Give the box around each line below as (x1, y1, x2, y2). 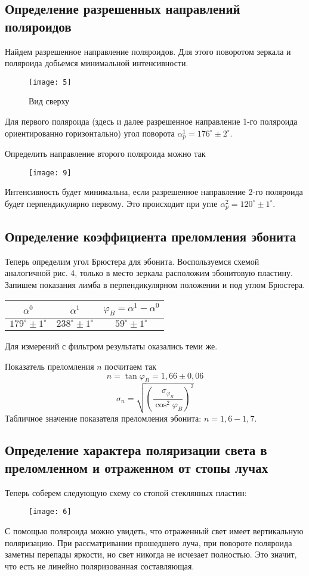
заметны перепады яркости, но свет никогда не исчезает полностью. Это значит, (5, 548, 297, 560)
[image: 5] (29, 78, 72, 86)
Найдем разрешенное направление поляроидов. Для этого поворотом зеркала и (5, 45, 291, 57)
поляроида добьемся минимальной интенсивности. (5, 57, 189, 69)
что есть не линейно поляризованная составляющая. (5, 559, 194, 572)
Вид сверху (29, 95, 70, 107)
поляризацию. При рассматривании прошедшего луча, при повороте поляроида (5, 536, 292, 549)
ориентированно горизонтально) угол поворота (5, 126, 175, 139)
